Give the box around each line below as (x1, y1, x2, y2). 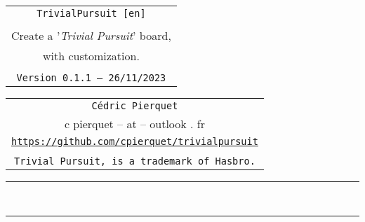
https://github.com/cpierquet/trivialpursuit (11, 136, 258, 147)
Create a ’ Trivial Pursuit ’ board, (11, 27, 171, 43)
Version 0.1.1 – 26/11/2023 (16, 72, 166, 83)
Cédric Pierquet (91, 100, 178, 111)
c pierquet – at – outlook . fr (64, 116, 206, 132)
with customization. (42, 48, 140, 64)
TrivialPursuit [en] (36, 8, 146, 19)
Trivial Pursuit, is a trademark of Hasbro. (14, 155, 255, 167)
